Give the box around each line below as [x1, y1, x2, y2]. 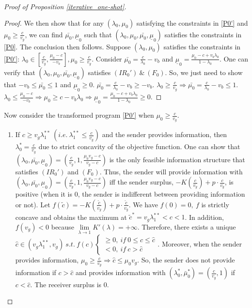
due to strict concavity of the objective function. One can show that [38, 141, 240, 152]
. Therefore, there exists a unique [137, 221, 236, 231]
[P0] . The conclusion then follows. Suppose [4, 41, 131, 51]
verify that [4, 67, 35, 77]
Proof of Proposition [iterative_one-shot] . [4, 1, 126, 11]
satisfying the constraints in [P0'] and [136, 17, 248, 28]
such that [84, 29, 112, 39]
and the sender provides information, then [102, 129, 227, 139]
